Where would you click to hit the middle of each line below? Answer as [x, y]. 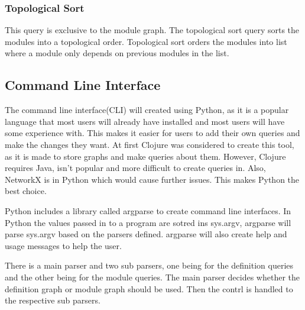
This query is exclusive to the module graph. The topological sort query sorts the [152, 30]
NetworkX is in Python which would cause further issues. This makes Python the [152, 179]
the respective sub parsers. [53, 300]
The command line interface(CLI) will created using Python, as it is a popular [147, 110]
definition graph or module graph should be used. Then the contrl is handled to [149, 288]
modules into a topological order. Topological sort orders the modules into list [146, 41]
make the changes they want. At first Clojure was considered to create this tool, [150, 144]
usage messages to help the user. [63, 245]
